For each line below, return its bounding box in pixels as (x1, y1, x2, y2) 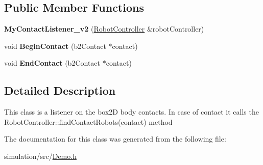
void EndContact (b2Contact (4, 58, 100, 68)
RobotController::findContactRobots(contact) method (4, 116, 173, 127)
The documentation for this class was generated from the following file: (4, 133, 226, 144)
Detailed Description (4, 82, 116, 98)
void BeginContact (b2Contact (4, 40, 106, 51)
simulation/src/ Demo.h (4, 150, 77, 161)
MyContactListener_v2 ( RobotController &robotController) (4, 23, 204, 34)
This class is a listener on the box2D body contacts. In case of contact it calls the (4, 106, 259, 117)
